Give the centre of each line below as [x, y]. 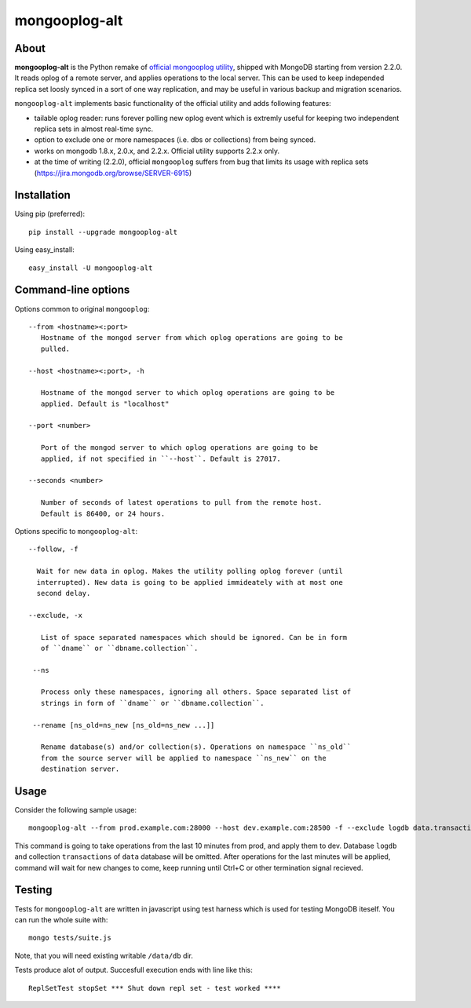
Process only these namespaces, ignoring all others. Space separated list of [196, 692]
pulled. [55, 349]
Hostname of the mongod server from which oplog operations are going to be [192, 338]
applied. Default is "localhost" [105, 404]
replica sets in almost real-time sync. [94, 129]
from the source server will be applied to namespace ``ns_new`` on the [183, 758]
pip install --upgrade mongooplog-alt [103, 232]
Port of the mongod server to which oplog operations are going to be [179, 448]
